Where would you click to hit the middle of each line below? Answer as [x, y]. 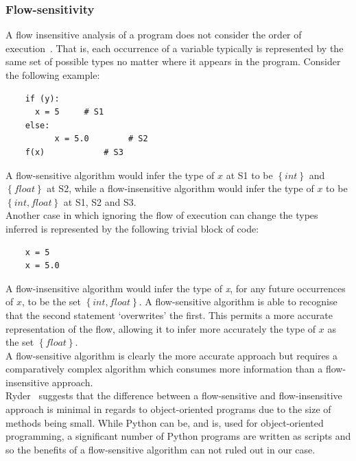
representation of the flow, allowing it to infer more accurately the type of [161, 328]
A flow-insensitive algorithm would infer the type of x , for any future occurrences [176, 288]
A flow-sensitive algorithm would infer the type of [110, 175]
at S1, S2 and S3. [100, 201]
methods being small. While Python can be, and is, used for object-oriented [165, 422]
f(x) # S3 [74, 152]
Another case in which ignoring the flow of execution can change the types [162, 215]
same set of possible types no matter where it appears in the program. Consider [173, 61]
